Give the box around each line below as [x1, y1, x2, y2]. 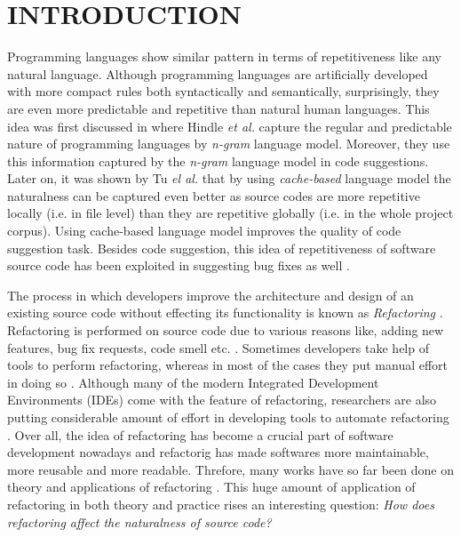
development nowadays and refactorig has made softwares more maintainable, [7, 443, 429, 461]
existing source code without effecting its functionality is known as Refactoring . [7, 303, 443, 322]
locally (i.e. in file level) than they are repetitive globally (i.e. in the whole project [7, 204, 454, 222]
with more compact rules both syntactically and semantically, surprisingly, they [7, 82, 440, 100]
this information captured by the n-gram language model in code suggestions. [7, 151, 429, 170]
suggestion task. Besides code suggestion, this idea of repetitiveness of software [7, 238, 436, 257]
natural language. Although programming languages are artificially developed [7, 64, 428, 83]
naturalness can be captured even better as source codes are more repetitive [7, 186, 420, 204]
